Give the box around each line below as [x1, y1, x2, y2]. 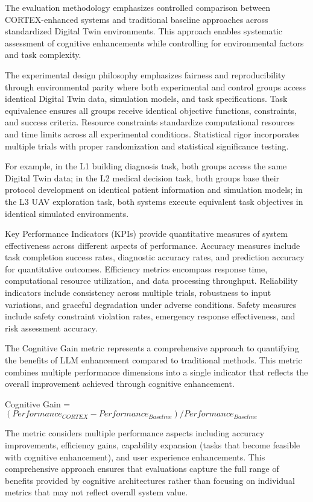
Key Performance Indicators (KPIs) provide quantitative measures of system [5, 227, 288, 240]
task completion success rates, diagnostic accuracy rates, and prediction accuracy [5, 251, 305, 263]
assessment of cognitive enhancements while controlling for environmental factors [5, 36, 304, 49]
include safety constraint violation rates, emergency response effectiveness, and [5, 310, 296, 322]
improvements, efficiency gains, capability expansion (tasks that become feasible [5, 439, 300, 451]
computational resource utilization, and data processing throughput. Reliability [5, 274, 298, 287]
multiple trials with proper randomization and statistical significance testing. [5, 139, 289, 152]
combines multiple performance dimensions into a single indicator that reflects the [5, 365, 308, 378]
